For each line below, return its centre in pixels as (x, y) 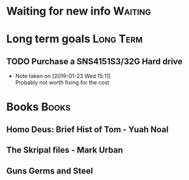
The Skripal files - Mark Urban (65, 150)
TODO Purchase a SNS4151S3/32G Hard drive (94, 61)
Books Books (39, 107)
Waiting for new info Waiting (79, 11)
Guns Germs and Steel (50, 171)
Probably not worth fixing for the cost (62, 83)
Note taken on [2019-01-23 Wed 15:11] (63, 76)
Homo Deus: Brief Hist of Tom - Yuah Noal (87, 129)
